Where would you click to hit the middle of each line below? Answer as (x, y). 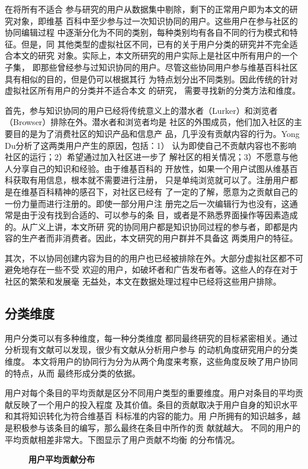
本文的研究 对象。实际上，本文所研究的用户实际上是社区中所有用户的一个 (155, 55)
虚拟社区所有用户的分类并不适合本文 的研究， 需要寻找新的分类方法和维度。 (153, 90)
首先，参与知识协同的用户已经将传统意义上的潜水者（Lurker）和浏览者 (141, 110)
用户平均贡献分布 (62, 459)
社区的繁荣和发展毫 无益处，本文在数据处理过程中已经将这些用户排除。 (143, 281)
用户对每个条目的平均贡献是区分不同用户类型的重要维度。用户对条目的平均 (150, 393)
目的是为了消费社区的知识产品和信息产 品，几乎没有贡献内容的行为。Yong (156, 133)
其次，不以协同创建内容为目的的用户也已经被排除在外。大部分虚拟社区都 (146, 258)
